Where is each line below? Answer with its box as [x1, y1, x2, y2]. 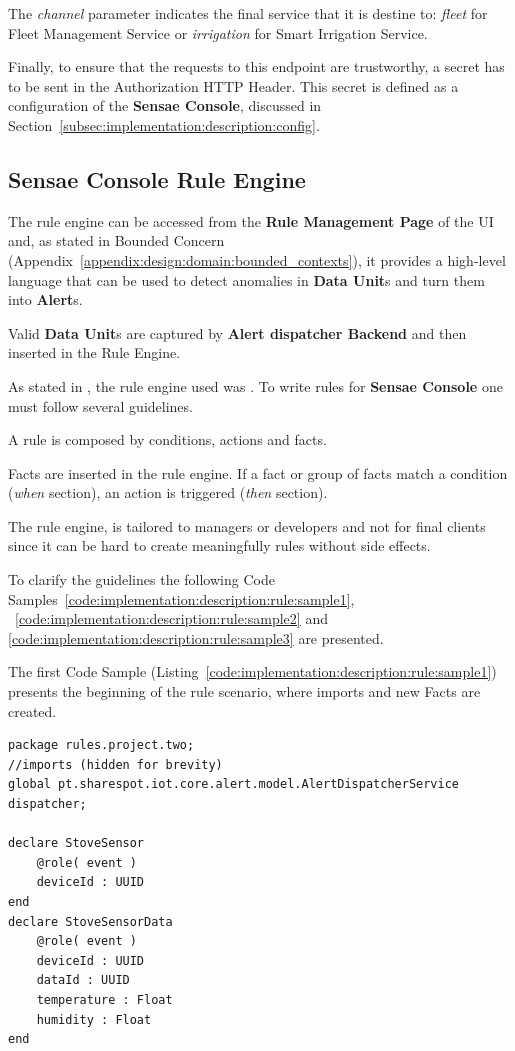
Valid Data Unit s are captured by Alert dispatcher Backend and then [8, 322, 467, 343]
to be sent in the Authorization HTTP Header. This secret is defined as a [8, 75, 459, 96]
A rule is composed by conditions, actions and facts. [8, 429, 327, 450]
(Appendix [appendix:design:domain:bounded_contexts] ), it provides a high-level [8, 249, 506, 270]
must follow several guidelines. [8, 395, 193, 416]
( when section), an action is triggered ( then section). [8, 482, 328, 503]
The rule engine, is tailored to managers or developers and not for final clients [8, 515, 486, 536]
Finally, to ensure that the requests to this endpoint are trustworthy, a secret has [8, 56, 505, 77]
